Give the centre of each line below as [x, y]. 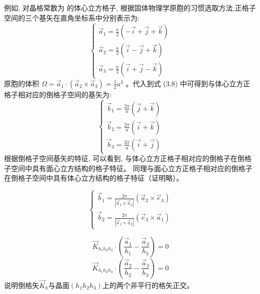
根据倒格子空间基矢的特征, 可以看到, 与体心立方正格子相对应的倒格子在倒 [124, 158]
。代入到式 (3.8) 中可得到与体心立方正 [188, 83]
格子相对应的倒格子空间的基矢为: [58, 94]
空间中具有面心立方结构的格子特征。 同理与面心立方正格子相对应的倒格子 [132, 168]
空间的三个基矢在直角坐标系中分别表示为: [72, 17]
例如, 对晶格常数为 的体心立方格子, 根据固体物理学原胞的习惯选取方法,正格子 [130, 8]
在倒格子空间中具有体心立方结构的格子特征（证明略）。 [94, 178]
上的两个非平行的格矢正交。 [148, 285]
